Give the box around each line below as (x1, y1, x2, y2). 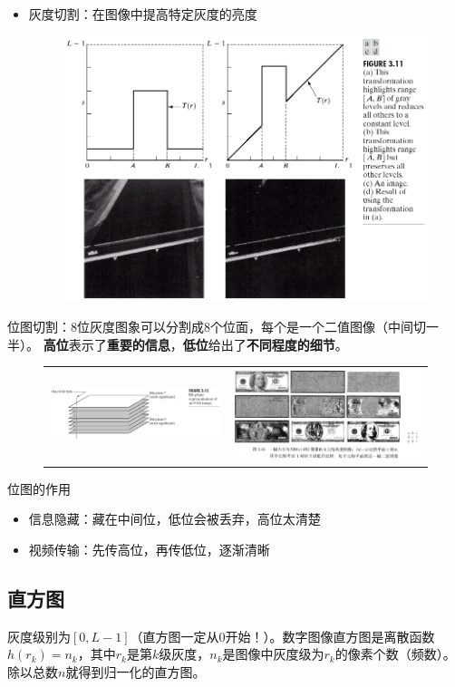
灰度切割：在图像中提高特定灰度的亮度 (28, 5, 257, 23)
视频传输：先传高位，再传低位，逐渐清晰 (28, 539, 270, 558)
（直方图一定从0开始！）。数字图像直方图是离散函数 (130, 626, 435, 645)
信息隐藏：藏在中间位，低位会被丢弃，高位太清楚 (28, 509, 321, 528)
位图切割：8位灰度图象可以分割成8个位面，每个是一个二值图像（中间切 (7, 317, 426, 336)
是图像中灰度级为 (222, 644, 324, 663)
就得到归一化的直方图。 (65, 662, 206, 681)
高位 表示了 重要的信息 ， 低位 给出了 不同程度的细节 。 (43, 334, 348, 353)
